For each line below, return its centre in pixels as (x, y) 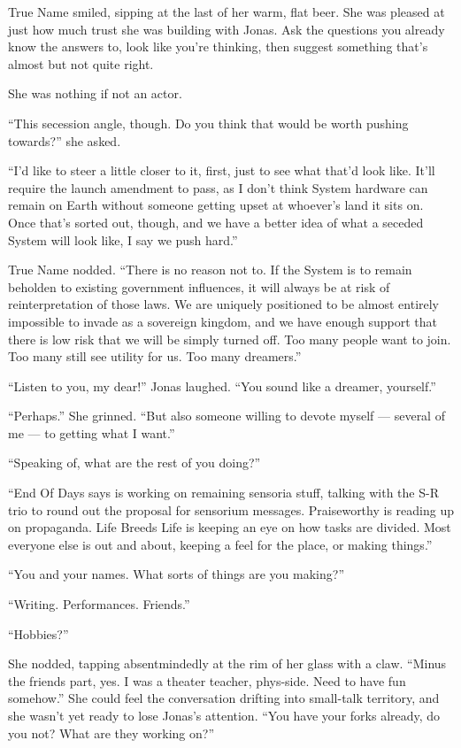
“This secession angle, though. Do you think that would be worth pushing (208, 123)
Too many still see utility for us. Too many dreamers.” (155, 356)
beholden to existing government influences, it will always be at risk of (199, 286)
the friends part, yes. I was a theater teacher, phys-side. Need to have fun (207, 680)
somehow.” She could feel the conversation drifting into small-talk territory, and (224, 698)
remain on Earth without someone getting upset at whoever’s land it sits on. (216, 205)
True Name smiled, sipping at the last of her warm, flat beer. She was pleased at (227, 12)
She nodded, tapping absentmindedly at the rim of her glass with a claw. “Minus (227, 663)
